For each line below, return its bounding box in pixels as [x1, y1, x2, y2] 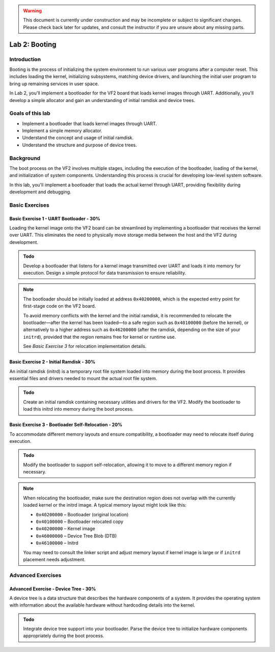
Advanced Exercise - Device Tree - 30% [9, 586, 96, 592]
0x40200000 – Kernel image [36, 525, 95, 532]
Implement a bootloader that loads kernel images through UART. [22, 120, 157, 127]
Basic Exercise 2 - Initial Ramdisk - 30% [9, 359, 96, 365]
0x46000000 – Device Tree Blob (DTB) [36, 533, 117, 539]
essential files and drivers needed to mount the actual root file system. [9, 375, 157, 381]
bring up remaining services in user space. [9, 81, 99, 87]
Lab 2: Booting [9, 40, 57, 48]
